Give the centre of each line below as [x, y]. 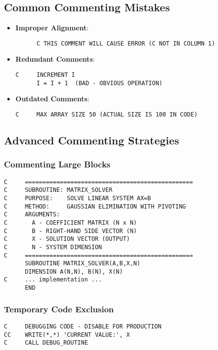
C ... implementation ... [53, 280]
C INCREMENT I [45, 75]
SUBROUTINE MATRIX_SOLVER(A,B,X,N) [83, 264]
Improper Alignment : [52, 28]
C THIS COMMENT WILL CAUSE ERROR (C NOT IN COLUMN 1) [126, 43]
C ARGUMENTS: [32, 215]
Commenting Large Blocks [57, 164]
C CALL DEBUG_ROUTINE [46, 343]
